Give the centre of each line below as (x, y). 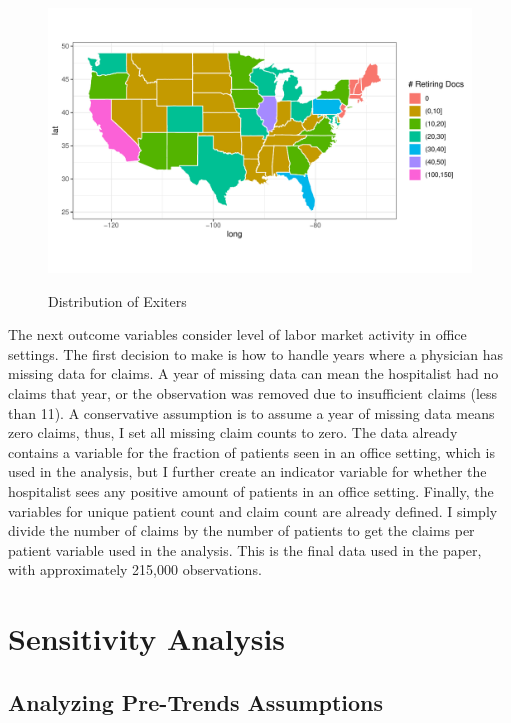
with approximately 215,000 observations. (135, 569)
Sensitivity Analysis (147, 638)
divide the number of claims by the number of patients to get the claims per (241, 530)
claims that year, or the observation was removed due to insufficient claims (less (253, 392)
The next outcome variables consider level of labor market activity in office (237, 334)
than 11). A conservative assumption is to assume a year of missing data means (251, 412)
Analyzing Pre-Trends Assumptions (195, 701)
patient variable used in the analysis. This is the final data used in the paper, (245, 549)
